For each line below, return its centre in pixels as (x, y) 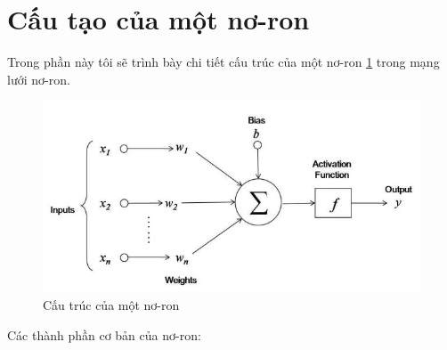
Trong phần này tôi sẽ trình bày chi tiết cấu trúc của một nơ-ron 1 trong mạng (223, 62)
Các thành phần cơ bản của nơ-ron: (104, 335)
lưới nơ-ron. (39, 79)
